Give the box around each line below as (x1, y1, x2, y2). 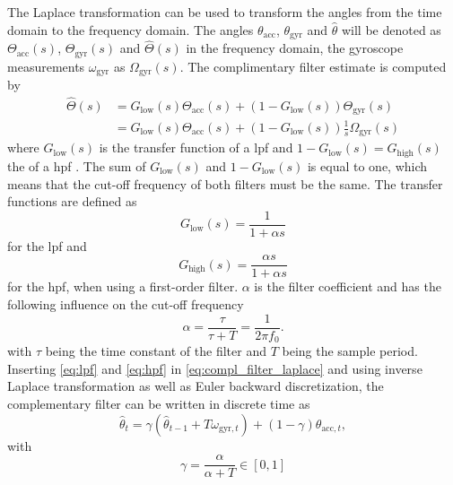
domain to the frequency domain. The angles (7, 20, 254, 39)
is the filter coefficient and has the (254, 277, 441, 296)
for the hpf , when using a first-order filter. (7, 277, 239, 296)
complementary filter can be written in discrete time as (7, 394, 310, 412)
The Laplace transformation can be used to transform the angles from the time (7, 3, 442, 21)
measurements (7, 56, 85, 75)
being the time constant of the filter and (45, 342, 266, 360)
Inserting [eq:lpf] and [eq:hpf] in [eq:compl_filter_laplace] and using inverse (7, 359, 423, 377)
